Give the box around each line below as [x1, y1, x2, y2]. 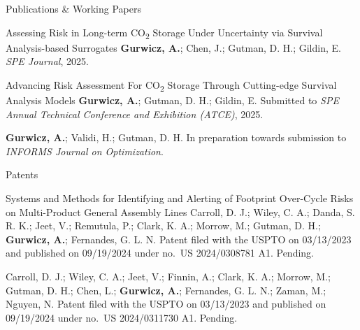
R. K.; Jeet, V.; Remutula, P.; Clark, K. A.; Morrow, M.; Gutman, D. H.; [6, 218, 321, 233]
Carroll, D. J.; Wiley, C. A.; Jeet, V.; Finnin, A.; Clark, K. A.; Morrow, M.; [6, 268, 331, 283]
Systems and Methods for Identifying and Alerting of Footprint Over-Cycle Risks [6, 191, 354, 205]
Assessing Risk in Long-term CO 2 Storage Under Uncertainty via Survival [6, 24, 323, 41]
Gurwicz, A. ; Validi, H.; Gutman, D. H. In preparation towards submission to [6, 130, 347, 145]
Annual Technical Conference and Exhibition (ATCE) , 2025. [6, 106, 264, 121]
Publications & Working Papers [6, 1, 141, 15]
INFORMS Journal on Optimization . [6, 143, 164, 158]
